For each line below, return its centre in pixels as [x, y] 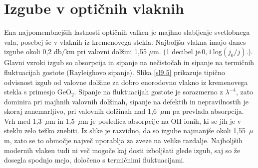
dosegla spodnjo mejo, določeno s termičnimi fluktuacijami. [95, 160]
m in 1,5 [62, 121]
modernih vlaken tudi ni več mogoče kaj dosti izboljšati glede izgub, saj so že [122, 150]
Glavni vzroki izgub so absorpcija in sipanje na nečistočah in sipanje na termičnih [129, 62]
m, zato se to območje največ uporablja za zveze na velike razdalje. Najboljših [123, 140]
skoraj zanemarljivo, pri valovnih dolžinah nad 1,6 [80, 111]
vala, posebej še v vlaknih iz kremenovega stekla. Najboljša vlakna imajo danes [125, 42]
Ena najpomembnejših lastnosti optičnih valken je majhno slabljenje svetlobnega [127, 32]
